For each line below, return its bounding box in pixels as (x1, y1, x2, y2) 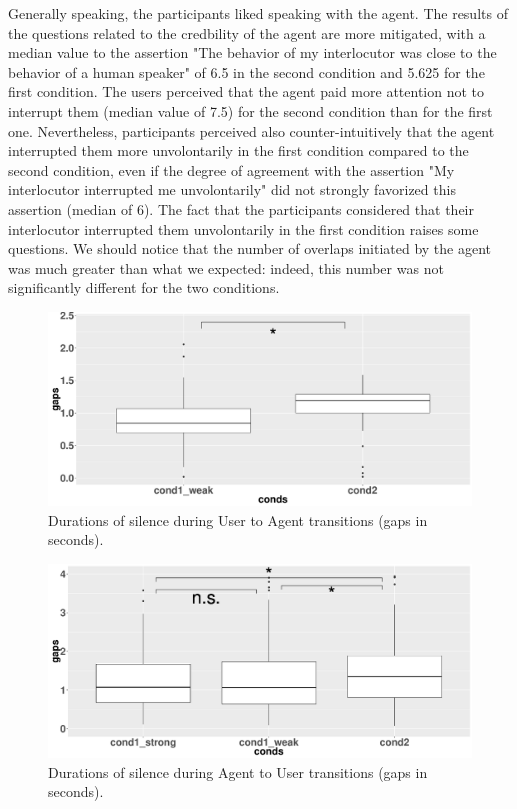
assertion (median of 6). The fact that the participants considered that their (8, 198, 474, 219)
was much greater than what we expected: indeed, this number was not (8, 257, 444, 278)
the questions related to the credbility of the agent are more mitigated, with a (8, 22, 486, 43)
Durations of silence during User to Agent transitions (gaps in (48, 509, 428, 530)
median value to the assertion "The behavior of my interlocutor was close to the (8, 42, 497, 63)
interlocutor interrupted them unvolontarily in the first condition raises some (8, 218, 479, 239)
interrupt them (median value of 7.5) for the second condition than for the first (8, 100, 493, 121)
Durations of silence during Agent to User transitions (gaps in (48, 761, 428, 782)
